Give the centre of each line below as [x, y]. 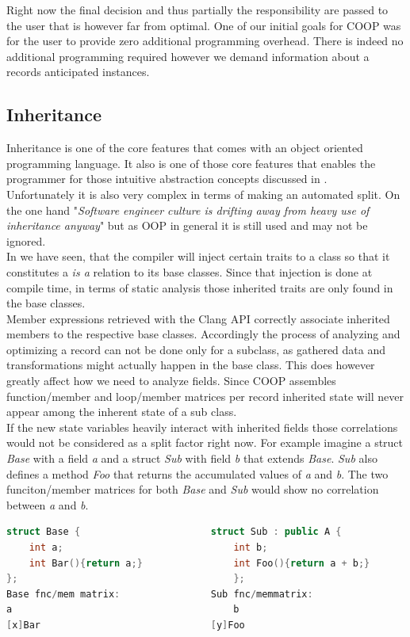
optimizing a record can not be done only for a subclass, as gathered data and [196, 349]
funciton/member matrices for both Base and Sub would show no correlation [193, 489]
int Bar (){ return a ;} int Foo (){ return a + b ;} [199, 563]
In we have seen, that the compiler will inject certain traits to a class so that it [198, 256]
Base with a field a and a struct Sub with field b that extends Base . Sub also [192, 458]
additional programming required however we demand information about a [188, 56]
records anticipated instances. [78, 72]
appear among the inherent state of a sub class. [122, 412]
